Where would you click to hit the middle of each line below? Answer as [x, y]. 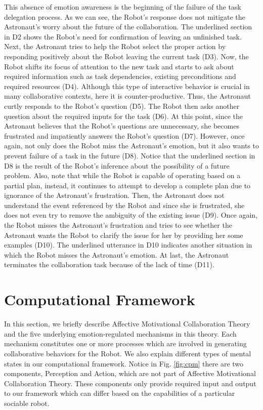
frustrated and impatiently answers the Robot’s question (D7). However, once [124, 135]
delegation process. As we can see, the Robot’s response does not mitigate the [125, 16]
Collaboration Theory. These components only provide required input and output [130, 383]
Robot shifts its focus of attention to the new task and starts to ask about [119, 66]
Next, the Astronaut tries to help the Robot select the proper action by [115, 46]
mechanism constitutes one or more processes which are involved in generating [125, 343]
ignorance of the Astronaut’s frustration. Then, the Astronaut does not [114, 195]
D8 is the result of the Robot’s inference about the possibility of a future [117, 165]
